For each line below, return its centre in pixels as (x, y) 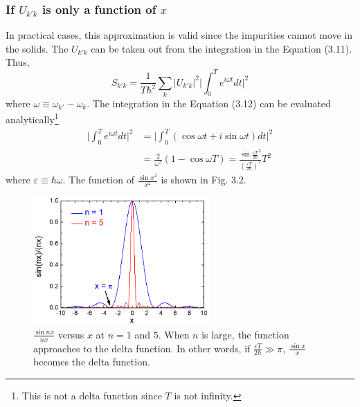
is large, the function (245, 334)
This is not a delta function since (92, 395)
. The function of (98, 180)
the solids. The (37, 48)
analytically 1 (32, 118)
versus (71, 334)
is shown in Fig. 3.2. (204, 180)
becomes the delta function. (92, 362)
